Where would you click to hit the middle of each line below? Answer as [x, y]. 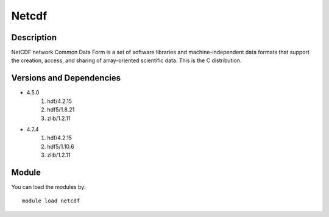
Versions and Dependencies [66, 78]
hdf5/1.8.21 [61, 110]
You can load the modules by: [49, 187]
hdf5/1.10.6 [61, 146]
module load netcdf [51, 201]
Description [34, 37]
